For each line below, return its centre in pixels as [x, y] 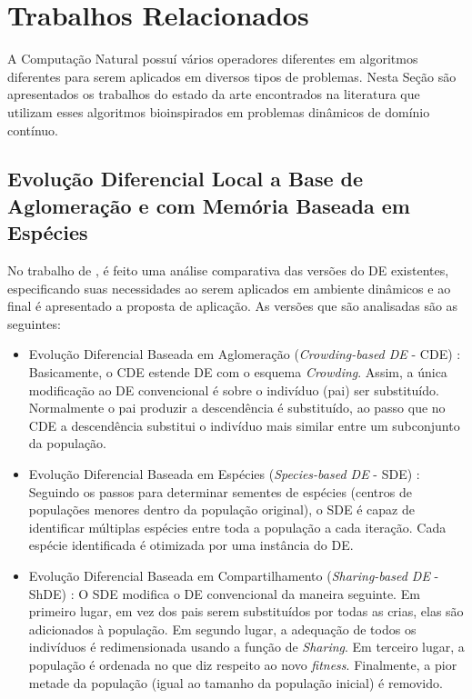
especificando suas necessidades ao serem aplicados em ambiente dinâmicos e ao [229, 288]
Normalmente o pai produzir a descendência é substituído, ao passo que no [237, 408]
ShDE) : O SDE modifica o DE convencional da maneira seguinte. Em [224, 593]
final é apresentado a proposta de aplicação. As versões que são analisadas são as [233, 306]
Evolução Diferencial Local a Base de [186, 179]
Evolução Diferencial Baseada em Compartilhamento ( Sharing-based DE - [234, 575]
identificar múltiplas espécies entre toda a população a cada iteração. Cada [237, 527]
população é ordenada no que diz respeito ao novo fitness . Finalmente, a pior [243, 664]
